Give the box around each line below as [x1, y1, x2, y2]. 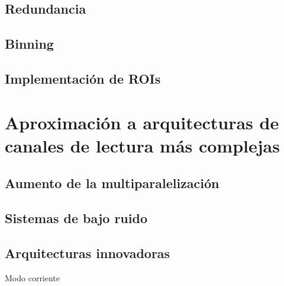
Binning [5, 34, 54, 53]
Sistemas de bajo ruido [5, 209, 147, 227]
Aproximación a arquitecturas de [5, 110, 279, 134]
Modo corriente [5, 271, 60, 284]
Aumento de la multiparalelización [5, 174, 220, 192]
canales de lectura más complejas [5, 133, 280, 157]
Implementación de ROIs [5, 69, 161, 87]
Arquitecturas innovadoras [5, 243, 170, 262]
